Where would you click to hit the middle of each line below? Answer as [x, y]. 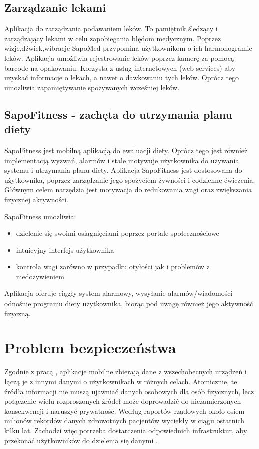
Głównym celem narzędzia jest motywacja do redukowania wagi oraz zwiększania [128, 189]
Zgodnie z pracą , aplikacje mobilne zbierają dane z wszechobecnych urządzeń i [125, 371]
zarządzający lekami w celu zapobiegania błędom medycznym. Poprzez [113, 38]
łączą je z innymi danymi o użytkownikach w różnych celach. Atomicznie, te [121, 381]
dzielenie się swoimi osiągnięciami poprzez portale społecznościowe [117, 233]
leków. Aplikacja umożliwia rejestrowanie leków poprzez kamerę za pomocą [119, 57]
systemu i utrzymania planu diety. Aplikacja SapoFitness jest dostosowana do [123, 170]
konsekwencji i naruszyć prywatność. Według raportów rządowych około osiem [124, 411]
